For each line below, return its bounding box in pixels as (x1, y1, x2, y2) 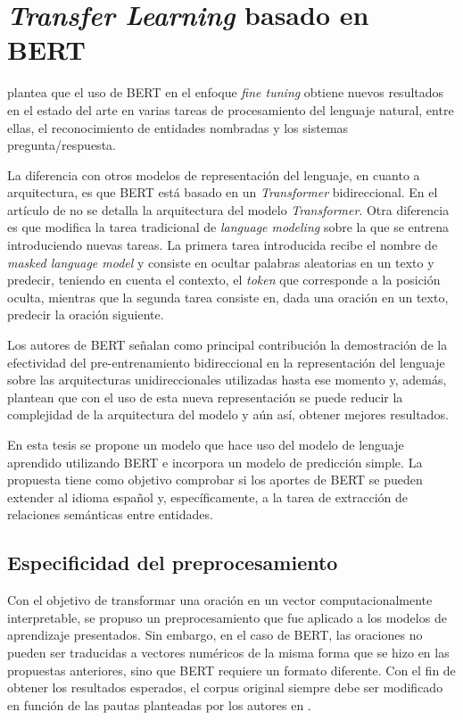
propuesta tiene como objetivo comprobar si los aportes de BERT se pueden (7, 470, 423, 489)
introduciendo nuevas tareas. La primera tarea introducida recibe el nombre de (7, 236, 438, 254)
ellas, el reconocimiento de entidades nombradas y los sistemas (7, 118, 349, 137)
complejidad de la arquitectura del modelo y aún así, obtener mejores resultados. (7, 405, 449, 424)
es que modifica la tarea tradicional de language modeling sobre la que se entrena (7, 218, 450, 236)
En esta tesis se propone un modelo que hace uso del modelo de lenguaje (7, 435, 404, 453)
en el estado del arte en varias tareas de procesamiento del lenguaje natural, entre (7, 100, 454, 119)
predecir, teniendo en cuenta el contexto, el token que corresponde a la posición (7, 270, 441, 289)
